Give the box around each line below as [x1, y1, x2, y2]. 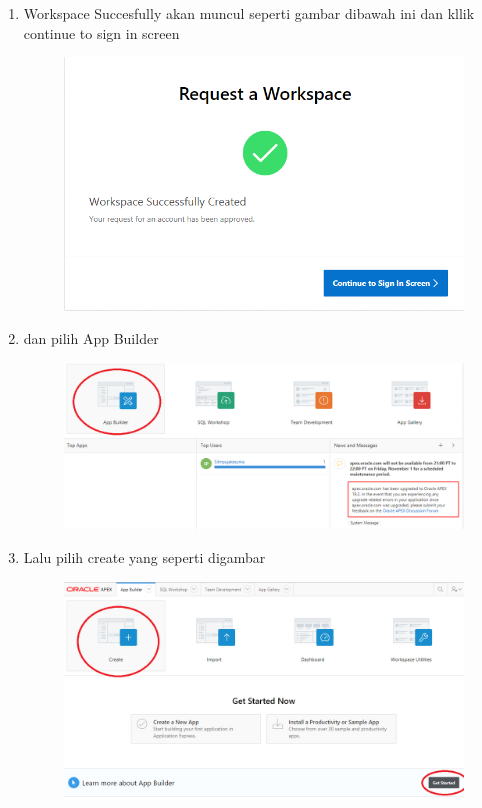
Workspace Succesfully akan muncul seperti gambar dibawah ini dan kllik [23, 3, 475, 23]
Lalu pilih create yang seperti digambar [23, 547, 266, 568]
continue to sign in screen [23, 22, 180, 43]
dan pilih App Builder [23, 328, 159, 349]
